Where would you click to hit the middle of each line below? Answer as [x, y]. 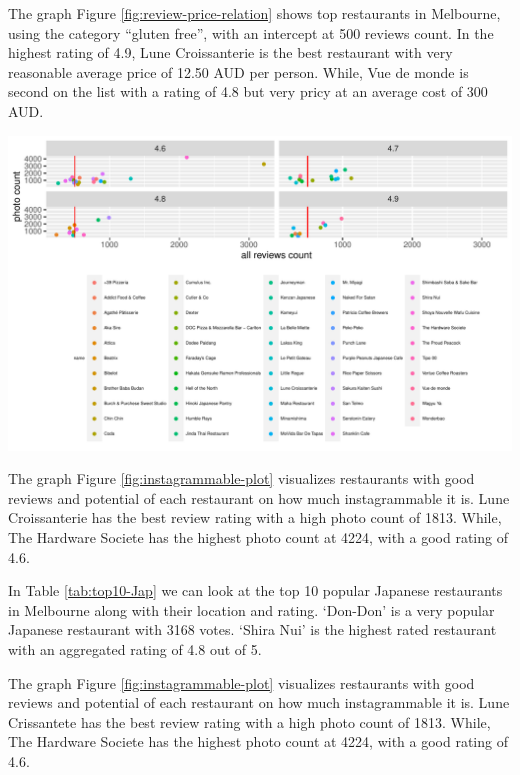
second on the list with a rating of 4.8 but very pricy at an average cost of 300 [248, 91]
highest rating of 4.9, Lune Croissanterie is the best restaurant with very [230, 52]
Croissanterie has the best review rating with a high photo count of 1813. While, [255, 517]
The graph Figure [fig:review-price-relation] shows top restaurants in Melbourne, [254, 13]
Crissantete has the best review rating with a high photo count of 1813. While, [249, 721]
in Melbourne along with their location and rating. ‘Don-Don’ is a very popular [251, 609]
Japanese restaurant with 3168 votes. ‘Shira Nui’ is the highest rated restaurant [252, 629]
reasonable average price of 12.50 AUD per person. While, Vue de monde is [238, 71]
